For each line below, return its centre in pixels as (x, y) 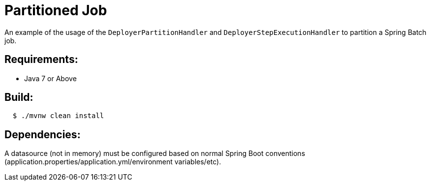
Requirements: (41, 60)
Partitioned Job (56, 10)
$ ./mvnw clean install (58, 116)
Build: (19, 97)
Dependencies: (43, 134)
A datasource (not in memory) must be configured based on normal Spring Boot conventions (155, 154)
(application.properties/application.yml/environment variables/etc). (113, 162)
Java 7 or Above (50, 78)
